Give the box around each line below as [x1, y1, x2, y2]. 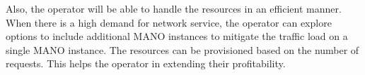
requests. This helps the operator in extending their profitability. [6, 56, 286, 71]
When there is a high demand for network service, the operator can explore [6, 15, 332, 29]
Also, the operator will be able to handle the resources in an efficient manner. [6, 1, 342, 15]
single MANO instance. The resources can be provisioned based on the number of [6, 42, 359, 57]
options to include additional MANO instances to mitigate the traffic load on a [6, 29, 348, 43]
